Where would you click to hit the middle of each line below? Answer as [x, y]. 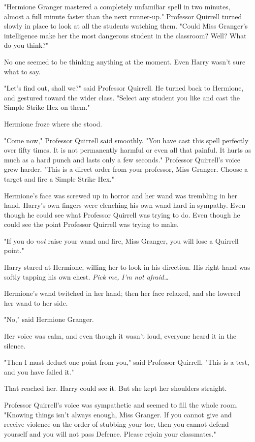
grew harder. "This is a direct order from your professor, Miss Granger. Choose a [126, 169]
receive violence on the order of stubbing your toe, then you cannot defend [116, 424]
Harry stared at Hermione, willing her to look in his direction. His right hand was [127, 267]
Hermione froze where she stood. [53, 123]
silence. [15, 345]
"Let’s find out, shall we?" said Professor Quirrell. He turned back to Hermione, [124, 88]
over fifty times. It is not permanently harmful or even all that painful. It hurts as [128, 150]
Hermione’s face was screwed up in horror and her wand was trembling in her [121, 195]
